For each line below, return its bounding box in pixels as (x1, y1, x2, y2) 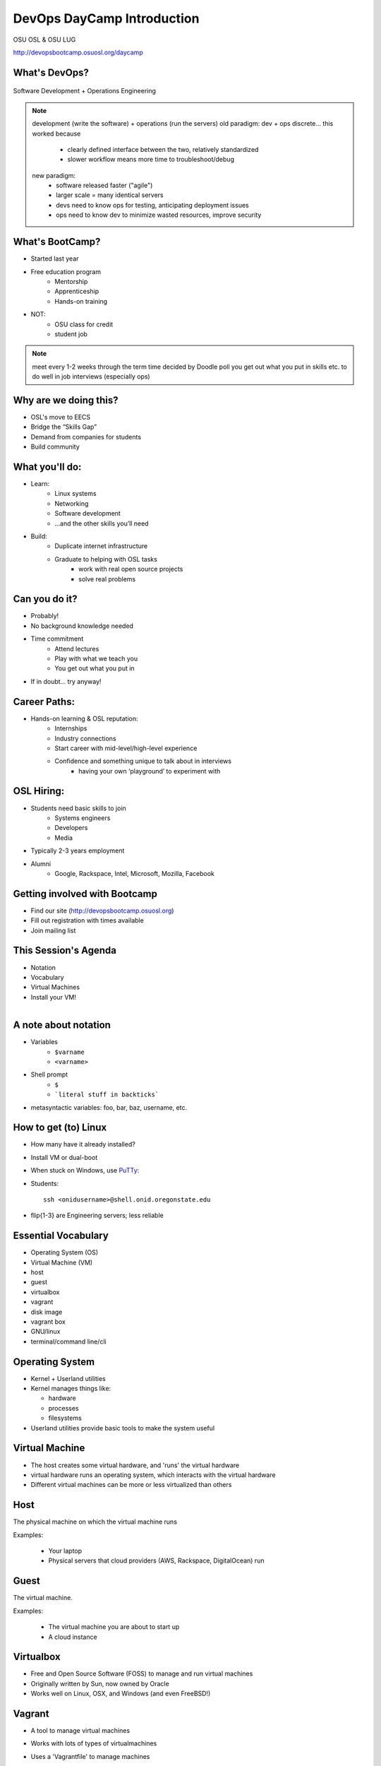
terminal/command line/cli (30, 1337, 107, 1346)
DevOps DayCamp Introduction (13, 11, 200, 26)
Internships (54, 724, 87, 733)
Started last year (30, 254, 79, 263)
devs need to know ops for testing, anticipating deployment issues (56, 201, 250, 209)
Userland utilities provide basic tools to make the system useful (30, 1423, 215, 1432)
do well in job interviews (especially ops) (32, 372, 151, 381)
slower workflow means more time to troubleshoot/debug (67, 155, 234, 164)
